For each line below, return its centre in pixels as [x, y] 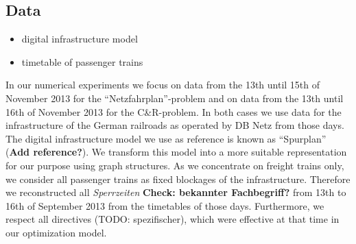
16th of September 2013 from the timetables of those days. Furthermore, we [165, 205]
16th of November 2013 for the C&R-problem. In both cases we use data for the [174, 111]
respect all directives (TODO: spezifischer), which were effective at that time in [173, 219]
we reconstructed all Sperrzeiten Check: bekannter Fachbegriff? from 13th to [176, 192]
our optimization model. [56, 232]
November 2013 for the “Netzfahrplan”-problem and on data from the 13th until [175, 98]
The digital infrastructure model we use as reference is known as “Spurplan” [166, 138]
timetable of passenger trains [82, 61]
